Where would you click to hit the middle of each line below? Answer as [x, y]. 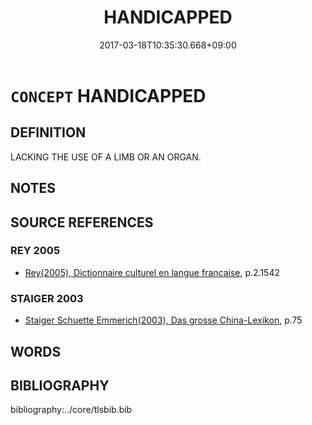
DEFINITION [48, 132]
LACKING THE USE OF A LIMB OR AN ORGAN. [106, 157]
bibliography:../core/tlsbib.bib [71, 410]
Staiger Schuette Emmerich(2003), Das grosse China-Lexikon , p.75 [163, 320]
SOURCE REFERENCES [82, 222]
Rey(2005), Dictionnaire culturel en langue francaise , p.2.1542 [152, 272]
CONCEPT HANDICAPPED [108, 95]
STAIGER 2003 [47, 298]
